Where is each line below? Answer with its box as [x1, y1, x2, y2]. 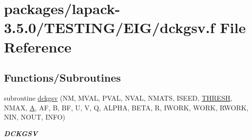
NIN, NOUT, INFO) [4, 112, 65, 122]
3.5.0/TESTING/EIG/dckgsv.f [4, 17, 215, 37]
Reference [4, 36, 72, 56]
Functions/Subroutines [4, 70, 121, 85]
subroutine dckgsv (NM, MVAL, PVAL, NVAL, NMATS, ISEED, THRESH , [4, 92, 233, 103]
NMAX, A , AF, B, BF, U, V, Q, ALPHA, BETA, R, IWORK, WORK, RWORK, [4, 102, 249, 112]
